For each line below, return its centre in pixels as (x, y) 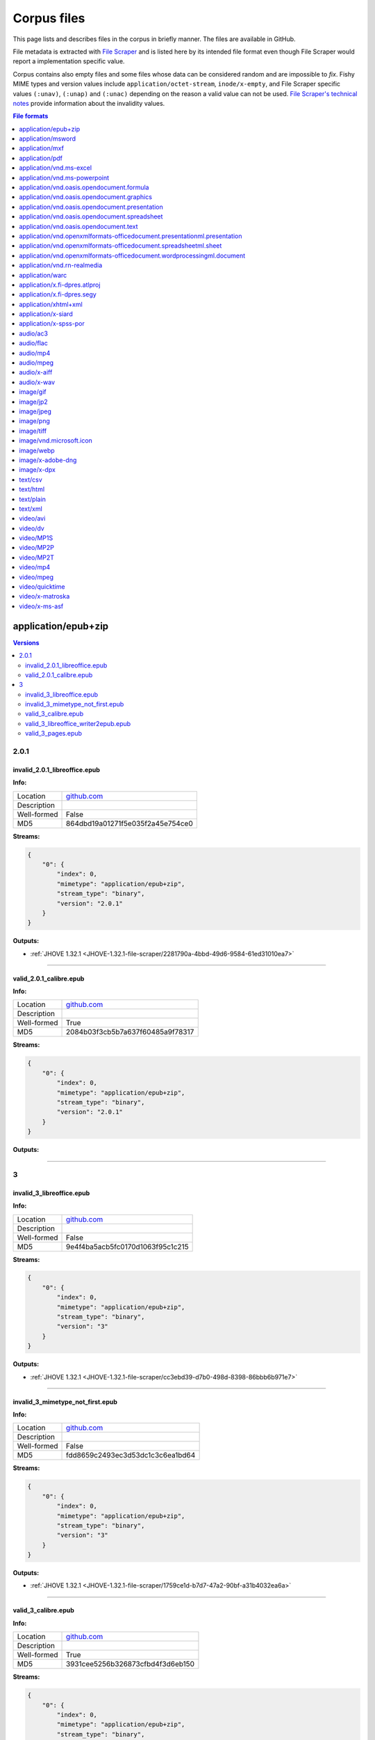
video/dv (32, 528)
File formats (31, 116)
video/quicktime (42, 587)
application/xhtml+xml (51, 304)
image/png (34, 421)
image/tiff (33, 431)
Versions (26, 642)
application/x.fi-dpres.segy (58, 294)
